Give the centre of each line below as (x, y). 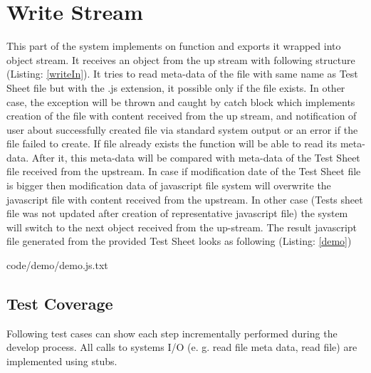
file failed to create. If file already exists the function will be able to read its (172, 143)
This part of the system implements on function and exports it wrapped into (174, 46)
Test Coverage (60, 304)
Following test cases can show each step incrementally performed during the (172, 333)
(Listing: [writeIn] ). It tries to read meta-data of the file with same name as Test (182, 74)
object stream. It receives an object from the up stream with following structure (181, 59)
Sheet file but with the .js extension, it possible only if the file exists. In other (176, 87)
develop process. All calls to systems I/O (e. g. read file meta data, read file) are (182, 347)
